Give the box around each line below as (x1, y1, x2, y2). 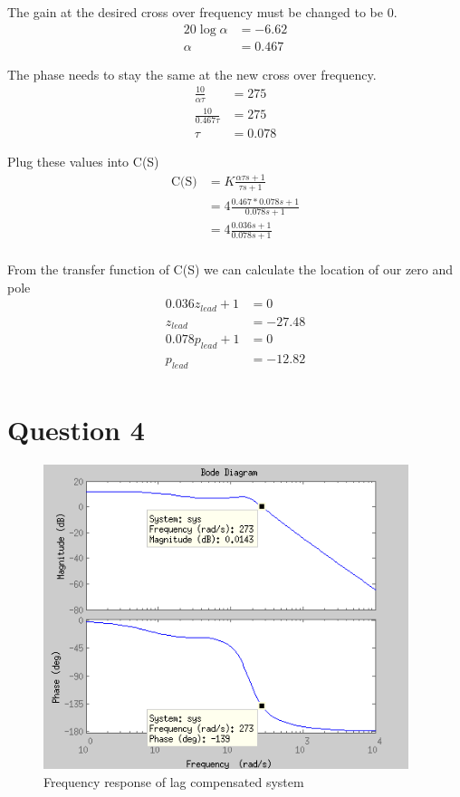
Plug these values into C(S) (7, 152, 159, 171)
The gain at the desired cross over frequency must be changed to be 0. (7, 3, 398, 21)
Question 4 (7, 411, 145, 448)
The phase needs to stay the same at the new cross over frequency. (7, 64, 377, 83)
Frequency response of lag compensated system (43, 772, 304, 791)
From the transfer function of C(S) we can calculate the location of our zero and (7, 260, 454, 279)
